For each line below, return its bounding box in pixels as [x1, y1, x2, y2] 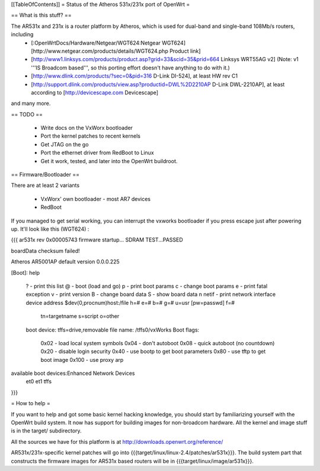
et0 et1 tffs [25, 378, 52, 385]
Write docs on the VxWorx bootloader [40, 125, 133, 132]
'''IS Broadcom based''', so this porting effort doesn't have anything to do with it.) [31, 64, 231, 71]
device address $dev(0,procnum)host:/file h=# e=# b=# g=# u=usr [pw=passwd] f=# [25, 299, 235, 306]
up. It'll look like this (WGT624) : [11, 225, 89, 233]
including [11, 31, 34, 38]
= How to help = [11, 400, 50, 407]
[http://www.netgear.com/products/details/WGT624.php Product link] [31, 47, 201, 55]
